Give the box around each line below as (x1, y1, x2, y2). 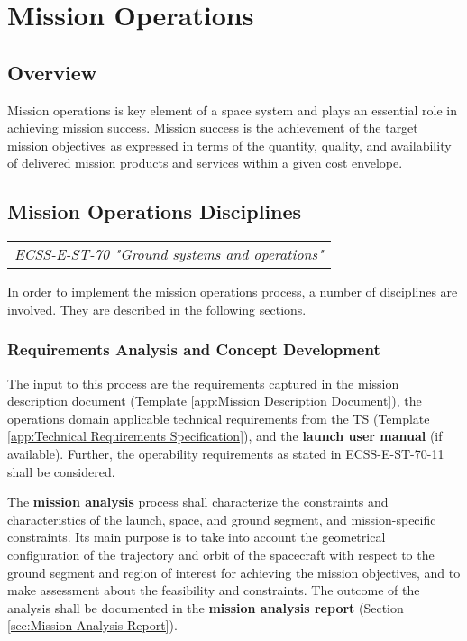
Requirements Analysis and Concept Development (7, 338, 380, 361)
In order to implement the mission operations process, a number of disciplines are (7, 282, 458, 301)
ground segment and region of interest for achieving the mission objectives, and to (7, 563, 461, 581)
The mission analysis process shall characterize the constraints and (7, 492, 389, 511)
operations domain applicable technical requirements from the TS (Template (7, 408, 430, 427)
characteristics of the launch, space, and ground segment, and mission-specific (7, 509, 436, 528)
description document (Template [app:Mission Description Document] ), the (7, 391, 422, 410)
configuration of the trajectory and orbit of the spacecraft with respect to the (7, 545, 435, 563)
